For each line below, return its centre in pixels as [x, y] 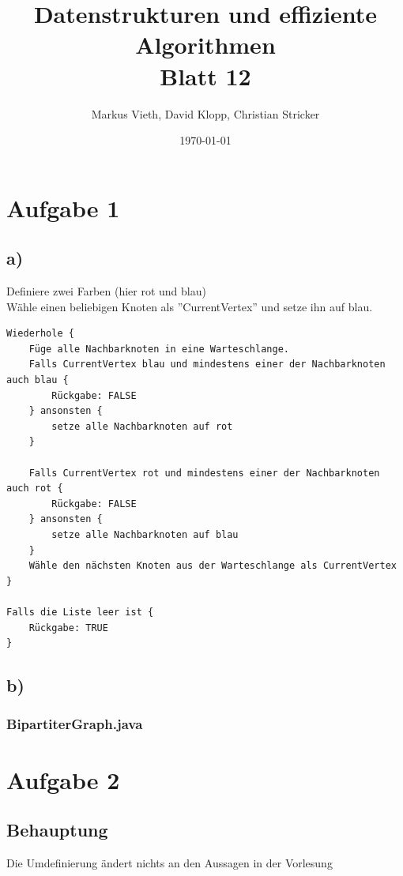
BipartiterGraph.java [75, 724]
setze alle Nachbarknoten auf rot [142, 426]
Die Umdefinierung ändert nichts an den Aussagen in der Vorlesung [169, 862]
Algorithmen [205, 45]
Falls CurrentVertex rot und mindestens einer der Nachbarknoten [204, 473]
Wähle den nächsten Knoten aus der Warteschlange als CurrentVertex [213, 566]
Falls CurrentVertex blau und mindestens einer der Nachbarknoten [207, 365]
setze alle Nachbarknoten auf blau [145, 534]
